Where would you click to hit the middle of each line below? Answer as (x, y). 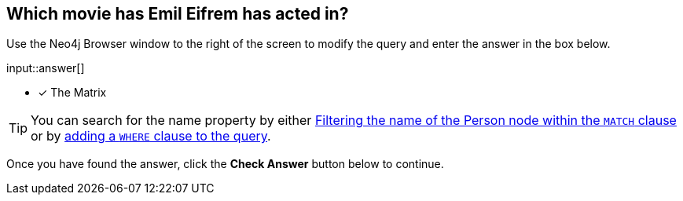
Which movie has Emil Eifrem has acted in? (178, 14)
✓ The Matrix (72, 93)
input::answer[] (46, 68)
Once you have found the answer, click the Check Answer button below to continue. (225, 164)
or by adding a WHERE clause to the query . (151, 136)
